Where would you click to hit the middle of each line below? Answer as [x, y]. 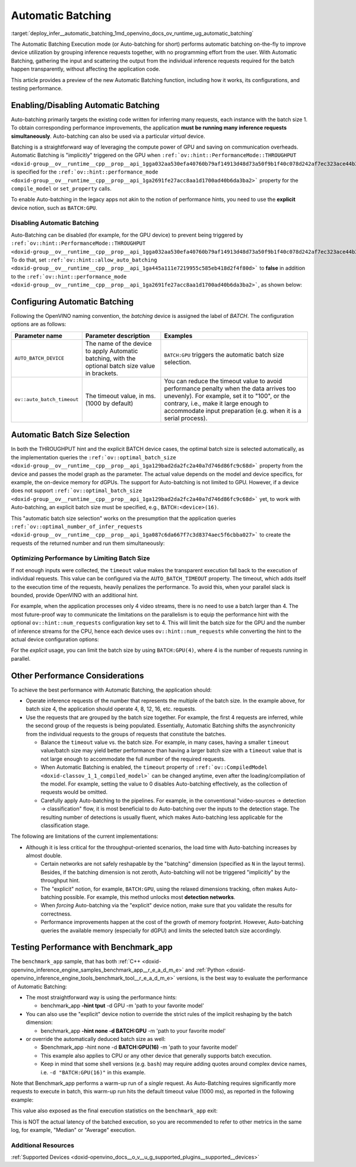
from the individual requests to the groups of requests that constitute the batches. [126, 734]
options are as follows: [39, 324]
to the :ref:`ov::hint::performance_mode [69, 276]
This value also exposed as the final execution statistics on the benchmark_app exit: [114, 1111]
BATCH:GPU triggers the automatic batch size [224, 355]
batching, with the [110, 358]
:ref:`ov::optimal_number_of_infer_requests [77, 526]
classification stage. [65, 825]
